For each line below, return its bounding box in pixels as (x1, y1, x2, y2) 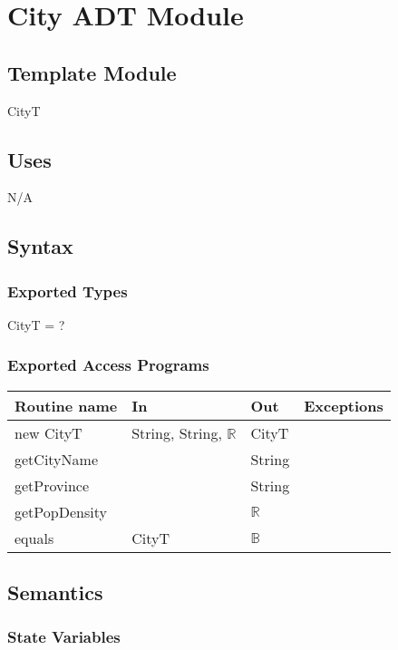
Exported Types (7, 279, 128, 302)
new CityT (15, 422, 83, 443)
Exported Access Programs (7, 354, 209, 376)
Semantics (7, 578, 103, 606)
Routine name (15, 394, 118, 416)
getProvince (15, 474, 90, 496)
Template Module (7, 58, 177, 86)
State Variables (7, 626, 121, 648)
